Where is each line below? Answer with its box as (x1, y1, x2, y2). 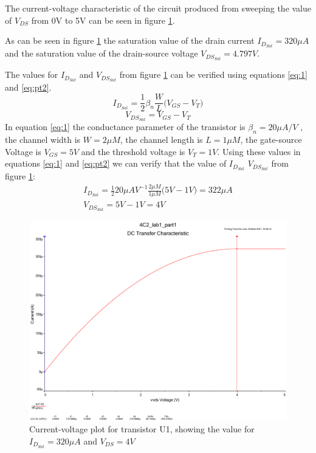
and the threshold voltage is (81, 145, 185, 157)
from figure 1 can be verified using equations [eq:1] (119, 68, 307, 81)
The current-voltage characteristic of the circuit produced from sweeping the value (5, 2, 312, 14)
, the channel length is (120, 133, 203, 146)
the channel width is (5, 133, 81, 146)
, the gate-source (240, 133, 302, 146)
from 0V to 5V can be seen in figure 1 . (31, 13, 175, 26)
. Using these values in (217, 145, 301, 157)
